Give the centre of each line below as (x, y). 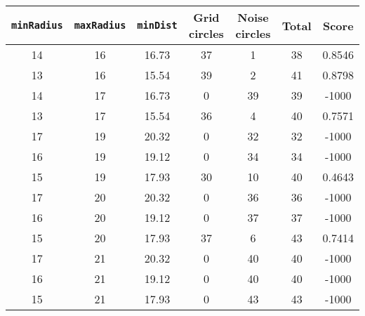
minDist (157, 25)
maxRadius (100, 25)
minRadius (37, 25)
